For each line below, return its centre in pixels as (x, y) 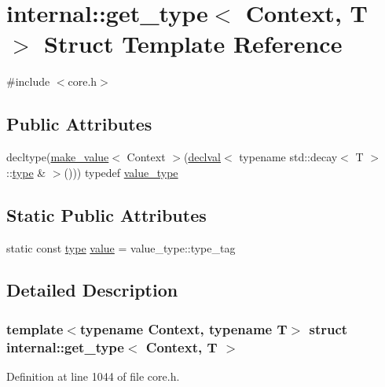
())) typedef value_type (121, 172)
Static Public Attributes (106, 214)
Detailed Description (92, 290)
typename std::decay (288, 157)
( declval (202, 157)
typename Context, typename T (183, 328)
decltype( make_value (58, 157)
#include (28, 81)
